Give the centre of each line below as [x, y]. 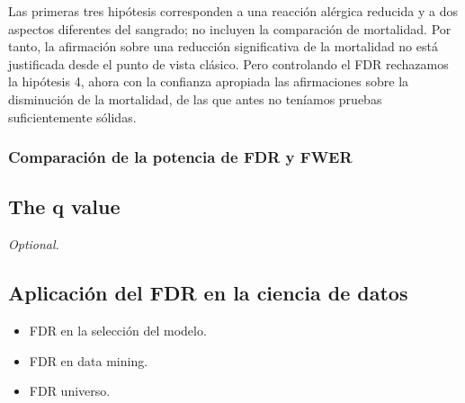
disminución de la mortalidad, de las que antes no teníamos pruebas [195, 99]
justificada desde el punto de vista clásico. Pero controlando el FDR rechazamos [228, 63]
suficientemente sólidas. [72, 116]
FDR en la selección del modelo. [118, 330]
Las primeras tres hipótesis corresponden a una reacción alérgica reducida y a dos [233, 11]
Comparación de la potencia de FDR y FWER [180, 157]
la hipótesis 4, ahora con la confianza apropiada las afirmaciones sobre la [209, 81]
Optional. [34, 244]
